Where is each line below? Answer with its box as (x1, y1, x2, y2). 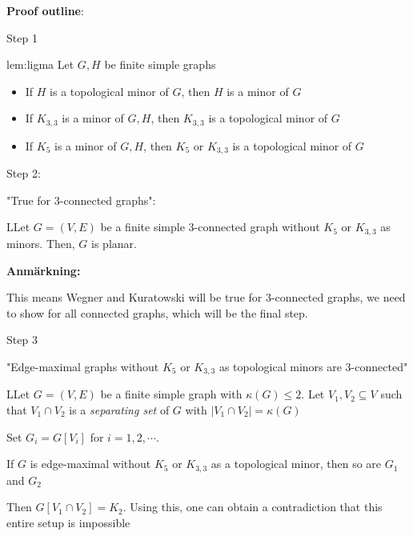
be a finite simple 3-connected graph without (100, 218, 320, 235)
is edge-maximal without (30, 455, 151, 472)
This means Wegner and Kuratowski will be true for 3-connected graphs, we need (6, 289, 406, 306)
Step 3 (6, 331, 38, 348)
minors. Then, (6, 234, 75, 251)
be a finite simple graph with (100, 386, 243, 402)
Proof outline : (6, 2, 84, 18)
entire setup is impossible (6, 514, 130, 530)
